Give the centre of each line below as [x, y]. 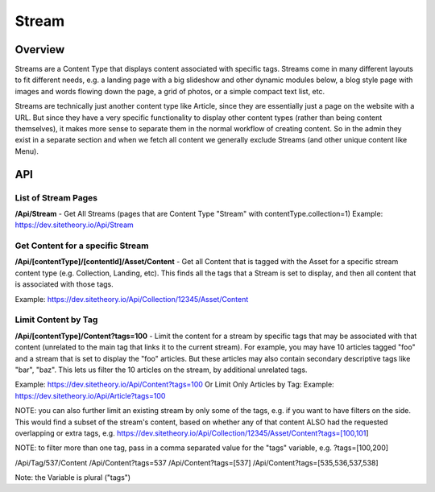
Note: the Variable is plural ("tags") [73, 478]
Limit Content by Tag [56, 320]
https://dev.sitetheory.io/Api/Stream [75, 225]
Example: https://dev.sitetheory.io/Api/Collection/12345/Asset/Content [132, 299]
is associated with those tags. [64, 284]
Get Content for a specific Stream [82, 246]
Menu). [27, 151]
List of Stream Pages [56, 197]
